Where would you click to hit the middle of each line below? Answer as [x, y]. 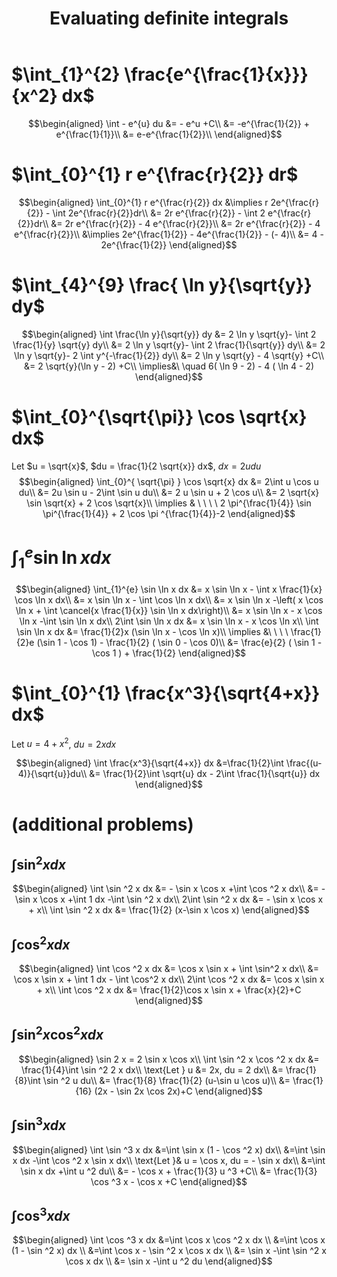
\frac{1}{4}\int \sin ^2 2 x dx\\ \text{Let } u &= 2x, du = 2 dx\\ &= [152, 1069]
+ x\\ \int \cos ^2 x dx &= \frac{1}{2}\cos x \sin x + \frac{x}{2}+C [169, 990]
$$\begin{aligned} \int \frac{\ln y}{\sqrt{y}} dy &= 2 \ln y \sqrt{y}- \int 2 [169, 334]
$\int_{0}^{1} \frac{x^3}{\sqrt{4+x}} [166, 693]
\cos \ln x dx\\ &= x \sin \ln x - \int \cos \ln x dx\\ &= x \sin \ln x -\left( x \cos [169, 599]
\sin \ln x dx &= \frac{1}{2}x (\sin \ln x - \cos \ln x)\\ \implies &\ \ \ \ [152, 631]
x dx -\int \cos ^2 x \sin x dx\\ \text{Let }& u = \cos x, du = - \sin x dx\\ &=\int [169, 1160]
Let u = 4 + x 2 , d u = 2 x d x [64, 743]
